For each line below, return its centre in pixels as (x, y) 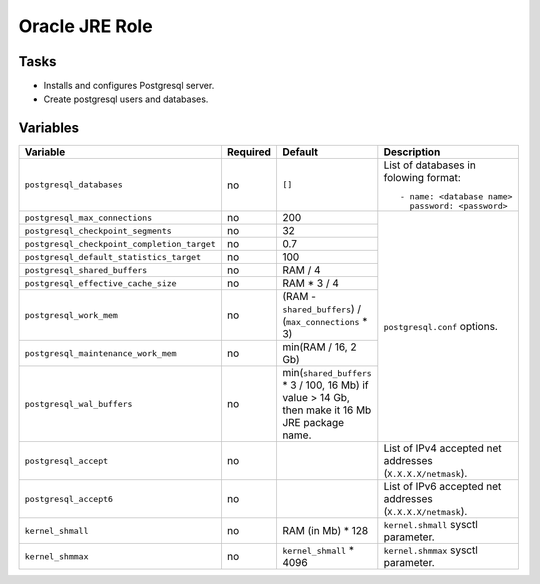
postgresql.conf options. (441, 327)
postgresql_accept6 (69, 498)
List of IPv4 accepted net (442, 448)
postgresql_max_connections (88, 217)
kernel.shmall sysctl (431, 525)
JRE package (313, 423)
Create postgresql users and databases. (126, 99)
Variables (49, 128)
